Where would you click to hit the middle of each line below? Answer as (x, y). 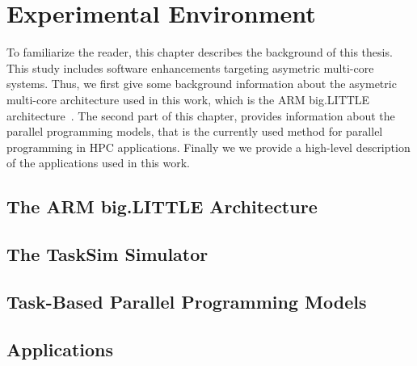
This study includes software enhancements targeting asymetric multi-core (190, 67)
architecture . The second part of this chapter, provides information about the (201, 115)
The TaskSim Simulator (107, 254)
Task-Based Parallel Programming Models (187, 301)
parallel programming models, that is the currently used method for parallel (195, 131)
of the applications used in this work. (99, 163)
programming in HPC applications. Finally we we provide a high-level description (208, 147)
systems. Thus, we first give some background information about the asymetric (202, 84)
